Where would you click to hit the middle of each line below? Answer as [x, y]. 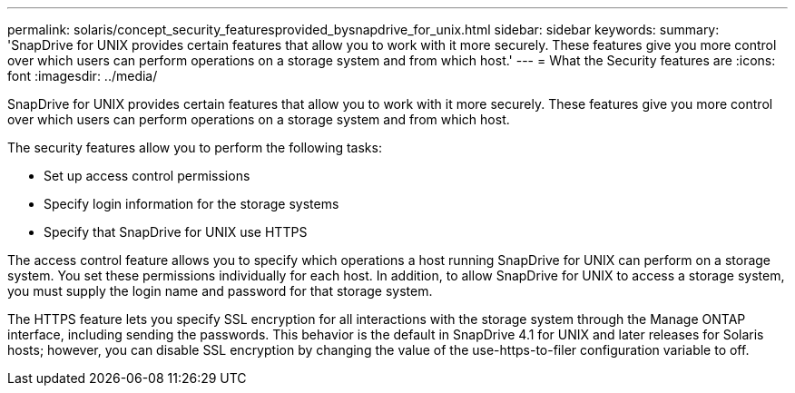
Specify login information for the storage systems [191, 204]
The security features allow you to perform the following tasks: [195, 147]
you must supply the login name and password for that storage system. [220, 291]
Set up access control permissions [147, 176]
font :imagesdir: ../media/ [83, 76]
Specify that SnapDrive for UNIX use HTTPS [176, 232]
